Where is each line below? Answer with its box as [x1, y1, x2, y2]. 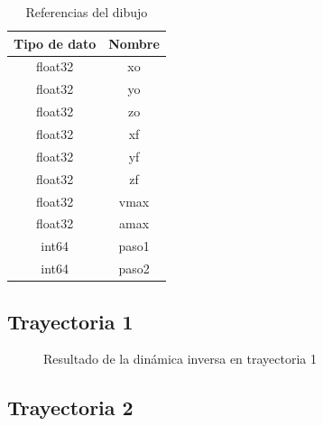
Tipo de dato [14, 33, 97, 52]
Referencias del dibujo [25, 3, 148, 21]
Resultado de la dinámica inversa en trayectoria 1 [43, 349, 318, 368]
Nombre [108, 33, 160, 52]
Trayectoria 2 [7, 394, 134, 421]
